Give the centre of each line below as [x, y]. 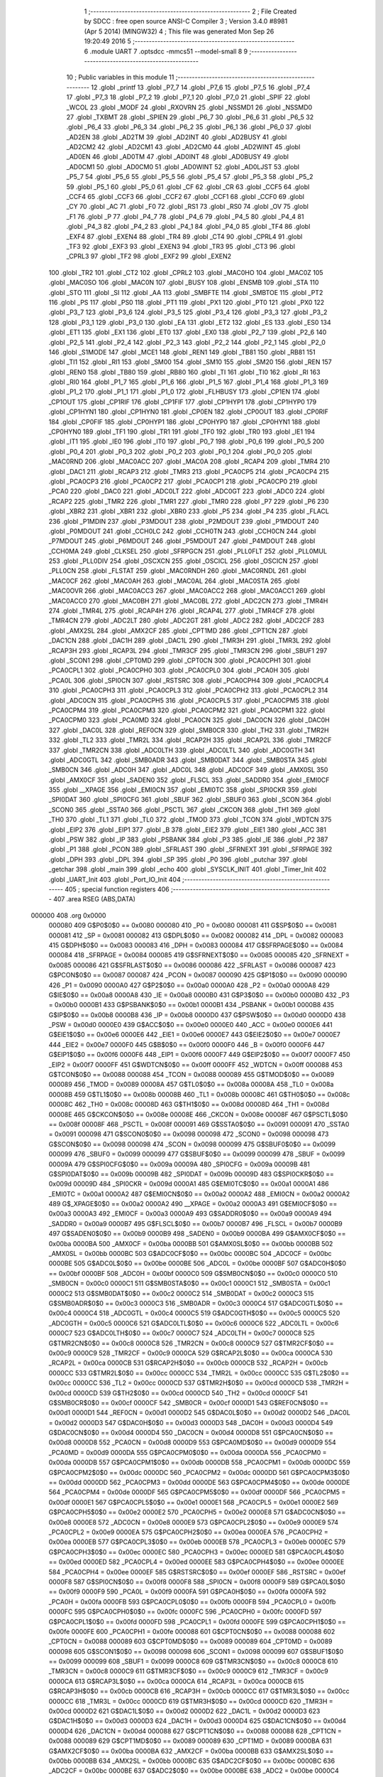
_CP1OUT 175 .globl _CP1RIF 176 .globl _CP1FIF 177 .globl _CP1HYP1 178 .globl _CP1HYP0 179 [183, 402]
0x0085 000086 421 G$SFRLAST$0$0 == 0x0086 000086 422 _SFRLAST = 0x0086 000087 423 [192, 965]
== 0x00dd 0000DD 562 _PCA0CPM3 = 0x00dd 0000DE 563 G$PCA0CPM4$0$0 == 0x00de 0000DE [199, 1483]
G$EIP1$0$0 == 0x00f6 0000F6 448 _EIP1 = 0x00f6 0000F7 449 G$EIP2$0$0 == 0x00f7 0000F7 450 [199, 1055]
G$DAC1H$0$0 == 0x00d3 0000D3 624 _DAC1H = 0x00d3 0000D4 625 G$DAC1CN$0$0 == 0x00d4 [198, 1721]
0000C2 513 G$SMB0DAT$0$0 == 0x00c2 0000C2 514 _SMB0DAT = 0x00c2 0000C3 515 [181, 1293]
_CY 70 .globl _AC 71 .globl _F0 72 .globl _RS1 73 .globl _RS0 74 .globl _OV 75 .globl [187, 207]
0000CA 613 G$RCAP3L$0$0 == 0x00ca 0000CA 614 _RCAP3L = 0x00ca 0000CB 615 [176, 1681]
